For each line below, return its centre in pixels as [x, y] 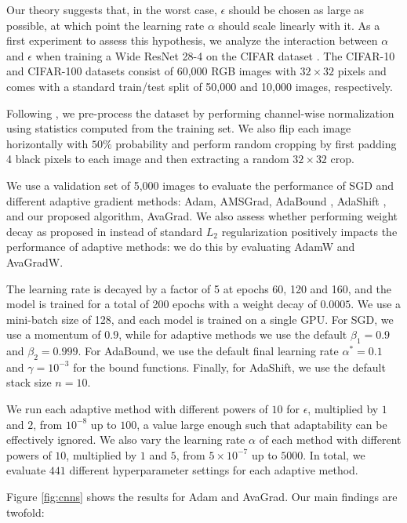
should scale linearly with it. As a [299, 25]
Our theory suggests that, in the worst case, [112, 9]
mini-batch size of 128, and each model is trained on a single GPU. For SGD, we [200, 319]
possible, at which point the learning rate [105, 25]
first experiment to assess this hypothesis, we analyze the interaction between [192, 40]
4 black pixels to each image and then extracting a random [148, 159]
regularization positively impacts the [309, 231]
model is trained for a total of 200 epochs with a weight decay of [162, 304]
